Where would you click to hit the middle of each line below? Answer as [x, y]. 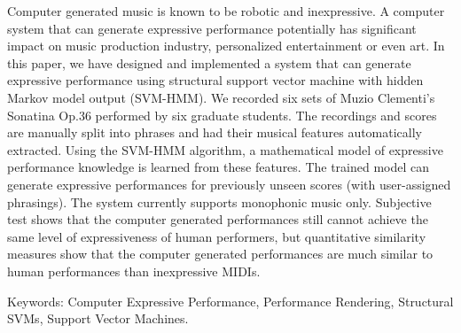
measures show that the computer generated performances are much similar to [220, 254]
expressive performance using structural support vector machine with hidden [215, 80]
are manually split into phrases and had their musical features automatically [215, 132]
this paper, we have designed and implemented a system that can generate [209, 62]
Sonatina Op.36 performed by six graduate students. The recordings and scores [222, 115]
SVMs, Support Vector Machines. [98, 318]
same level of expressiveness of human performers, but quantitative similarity [217, 236]
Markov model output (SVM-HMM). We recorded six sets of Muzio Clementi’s [221, 97]
